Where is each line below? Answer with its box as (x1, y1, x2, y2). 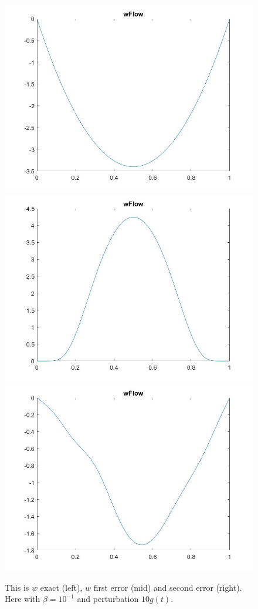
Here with (5, 593, 40, 605)
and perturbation (77, 593, 139, 605)
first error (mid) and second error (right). (93, 581, 242, 593)
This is (5, 581, 29, 593)
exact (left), (40, 581, 83, 593)
